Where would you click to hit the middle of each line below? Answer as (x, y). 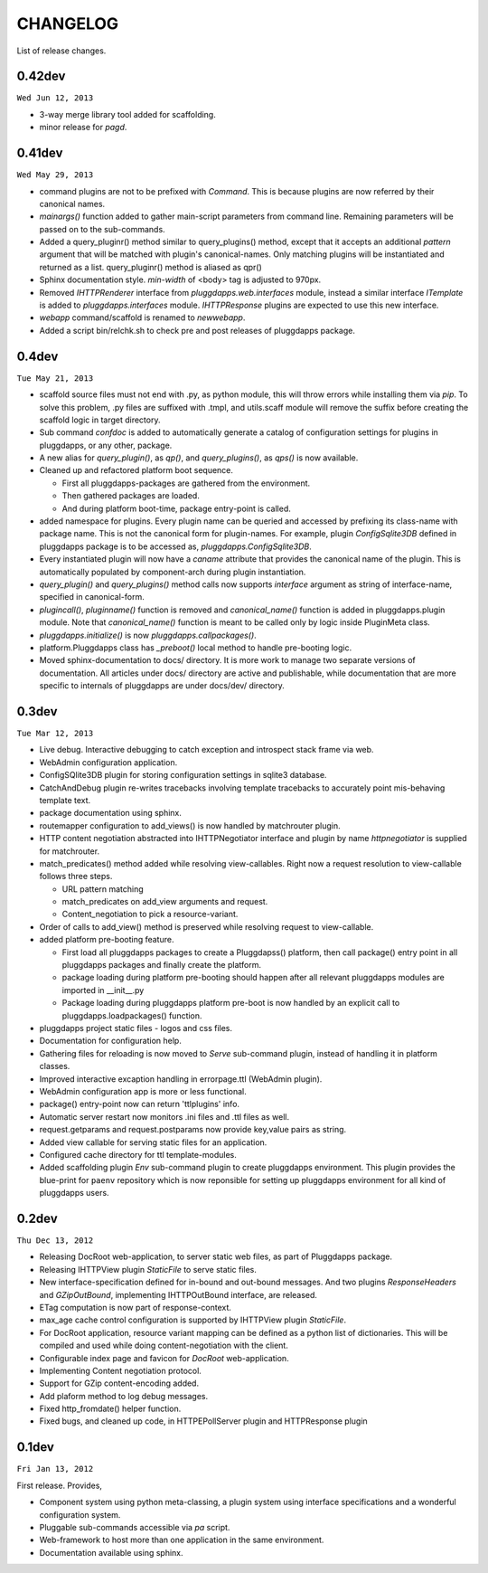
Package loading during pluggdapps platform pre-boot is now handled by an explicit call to (231, 1003)
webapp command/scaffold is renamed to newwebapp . (142, 317)
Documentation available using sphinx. (112, 1552)
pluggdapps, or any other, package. (106, 445)
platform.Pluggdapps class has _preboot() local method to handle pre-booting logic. (196, 648)
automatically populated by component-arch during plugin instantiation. (173, 572)
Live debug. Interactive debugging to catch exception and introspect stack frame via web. (206, 750)
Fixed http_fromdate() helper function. (110, 1409)
